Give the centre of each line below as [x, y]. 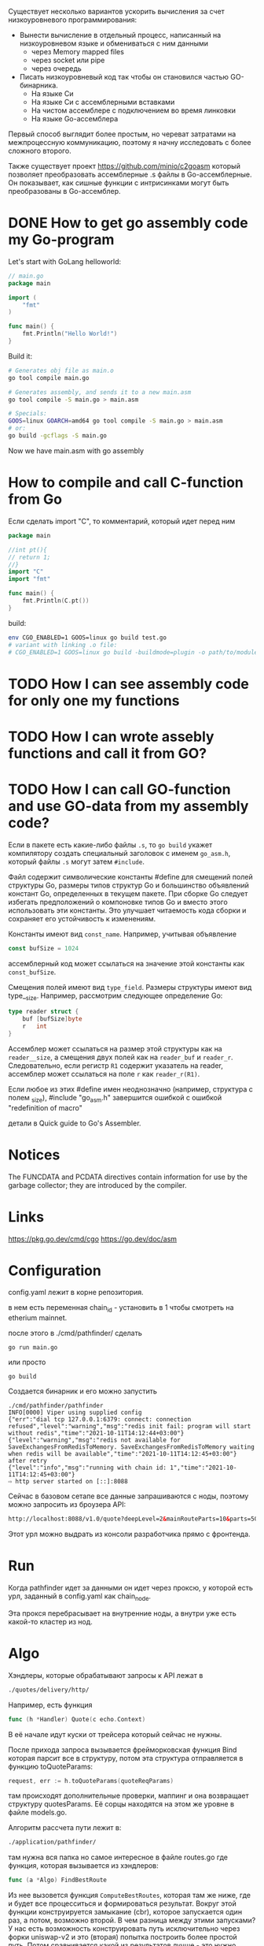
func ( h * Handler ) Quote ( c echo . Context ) [77, 1719]
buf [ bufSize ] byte [52, 1019]
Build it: [20, 356]
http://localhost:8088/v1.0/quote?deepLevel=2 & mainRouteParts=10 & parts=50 [133, 1519]
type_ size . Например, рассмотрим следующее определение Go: [115, 996]
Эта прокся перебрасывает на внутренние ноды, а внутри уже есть [123, 1613]
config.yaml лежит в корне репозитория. [76, 1293]
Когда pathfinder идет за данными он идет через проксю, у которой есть [130, 1588]
